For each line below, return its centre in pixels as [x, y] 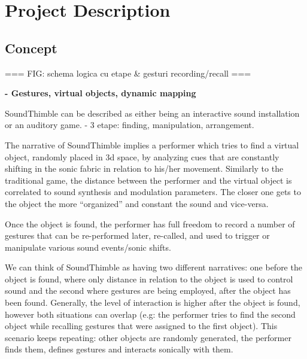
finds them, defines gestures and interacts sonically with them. [119, 349]
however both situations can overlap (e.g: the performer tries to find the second [150, 314]
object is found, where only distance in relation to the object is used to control [149, 279]
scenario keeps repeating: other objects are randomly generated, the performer [148, 337]
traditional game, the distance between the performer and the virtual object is [148, 180]
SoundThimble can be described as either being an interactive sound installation [152, 113]
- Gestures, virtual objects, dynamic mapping [101, 93]
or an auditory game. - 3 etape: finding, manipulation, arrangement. [130, 125]
